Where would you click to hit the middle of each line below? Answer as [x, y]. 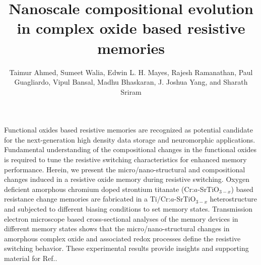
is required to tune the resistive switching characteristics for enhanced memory [125, 159]
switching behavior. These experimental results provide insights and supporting [126, 248]
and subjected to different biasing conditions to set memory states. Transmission [128, 209]
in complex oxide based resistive [131, 28]
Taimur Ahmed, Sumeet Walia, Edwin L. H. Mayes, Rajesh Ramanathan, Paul [131, 72]
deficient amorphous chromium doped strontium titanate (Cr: [99, 189]
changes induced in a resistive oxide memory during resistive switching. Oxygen [127, 179]
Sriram [131, 91]
